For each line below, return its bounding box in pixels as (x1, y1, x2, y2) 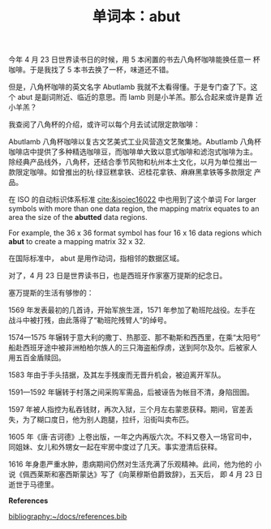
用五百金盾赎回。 (8, 353, 66, 363)
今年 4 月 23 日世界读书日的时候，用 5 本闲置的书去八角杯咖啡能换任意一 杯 (8, 54, 261, 65)
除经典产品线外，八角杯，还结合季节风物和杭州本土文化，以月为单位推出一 (8, 157, 257, 167)
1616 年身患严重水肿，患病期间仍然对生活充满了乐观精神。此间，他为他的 (8, 459, 253, 469)
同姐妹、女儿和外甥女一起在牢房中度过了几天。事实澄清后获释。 (8, 442, 222, 452)
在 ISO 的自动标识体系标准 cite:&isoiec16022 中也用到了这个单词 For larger (8, 195, 257, 204)
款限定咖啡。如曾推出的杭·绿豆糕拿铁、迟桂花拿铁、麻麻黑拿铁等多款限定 (8, 167, 253, 177)
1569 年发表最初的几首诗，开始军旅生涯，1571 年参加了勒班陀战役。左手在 (8, 305, 256, 315)
